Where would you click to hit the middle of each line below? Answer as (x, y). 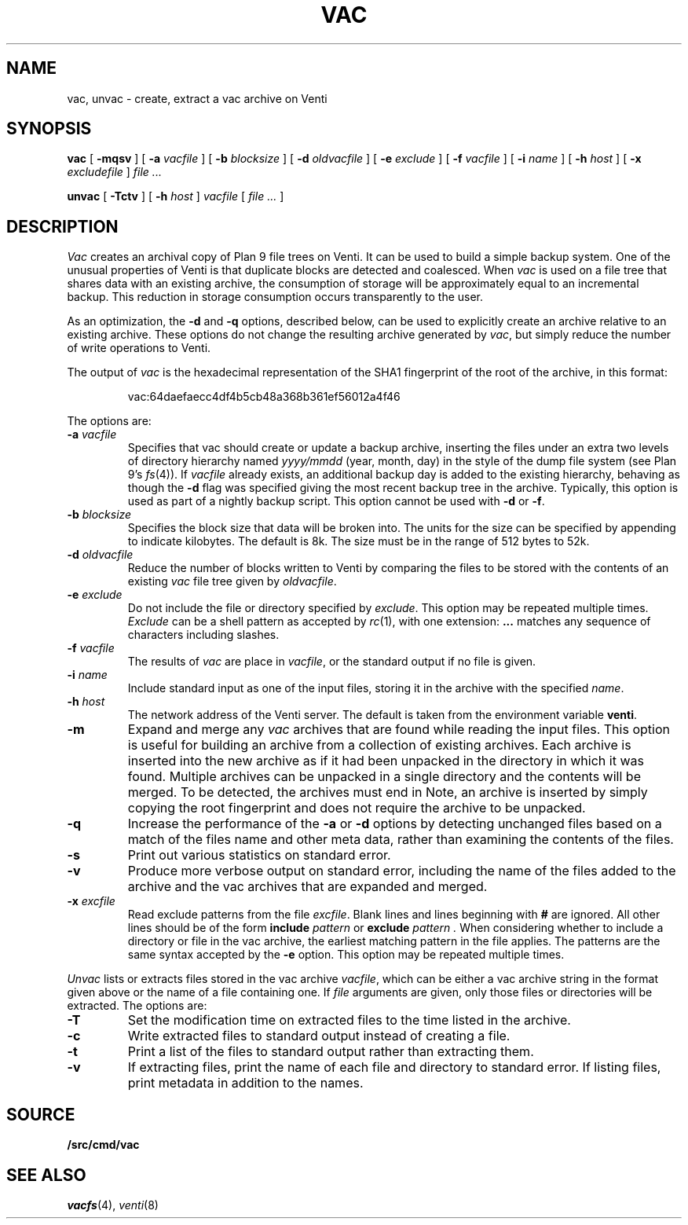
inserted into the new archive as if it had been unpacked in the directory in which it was (386, 761)
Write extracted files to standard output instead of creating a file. (319, 1036)
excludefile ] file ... (114, 172)
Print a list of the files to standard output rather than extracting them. (331, 1052)
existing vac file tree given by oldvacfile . (232, 581)
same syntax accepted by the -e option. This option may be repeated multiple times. (346, 955)
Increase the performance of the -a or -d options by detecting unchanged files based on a (395, 824)
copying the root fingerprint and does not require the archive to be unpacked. (357, 808)
